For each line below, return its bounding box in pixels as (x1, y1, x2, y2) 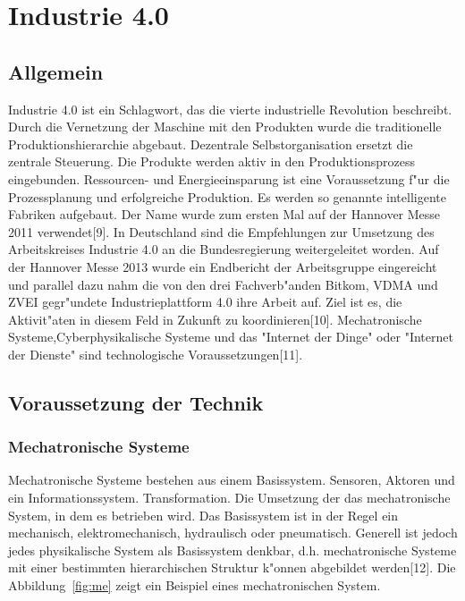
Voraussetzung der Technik (8, 388, 264, 416)
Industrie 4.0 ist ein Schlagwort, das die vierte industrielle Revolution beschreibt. (8, 99, 452, 118)
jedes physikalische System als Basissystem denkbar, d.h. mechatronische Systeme (8, 540, 457, 559)
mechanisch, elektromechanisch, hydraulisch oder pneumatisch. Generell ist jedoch (8, 523, 458, 542)
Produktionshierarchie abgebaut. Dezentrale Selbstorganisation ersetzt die (8, 134, 413, 153)
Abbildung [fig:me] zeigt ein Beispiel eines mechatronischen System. (8, 576, 381, 595)
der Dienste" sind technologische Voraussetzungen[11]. (8, 344, 303, 363)
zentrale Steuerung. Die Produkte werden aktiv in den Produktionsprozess (8, 152, 415, 171)
